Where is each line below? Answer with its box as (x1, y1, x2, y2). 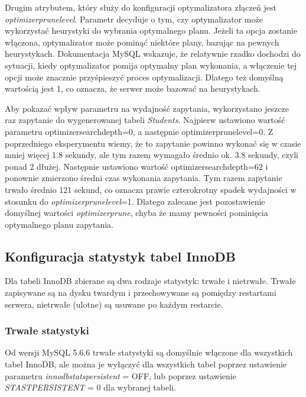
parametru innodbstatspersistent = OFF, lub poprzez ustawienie (5, 369, 236, 382)
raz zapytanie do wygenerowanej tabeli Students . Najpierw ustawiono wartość (5, 114, 285, 126)
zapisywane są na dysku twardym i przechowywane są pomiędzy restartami (5, 286, 276, 299)
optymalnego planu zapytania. (5, 218, 113, 230)
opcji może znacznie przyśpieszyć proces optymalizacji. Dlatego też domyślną (5, 70, 284, 83)
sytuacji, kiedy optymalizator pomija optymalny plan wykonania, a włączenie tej (5, 59, 297, 71)
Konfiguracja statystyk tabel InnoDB (5, 247, 236, 265)
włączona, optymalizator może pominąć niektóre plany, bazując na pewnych (5, 35, 279, 48)
